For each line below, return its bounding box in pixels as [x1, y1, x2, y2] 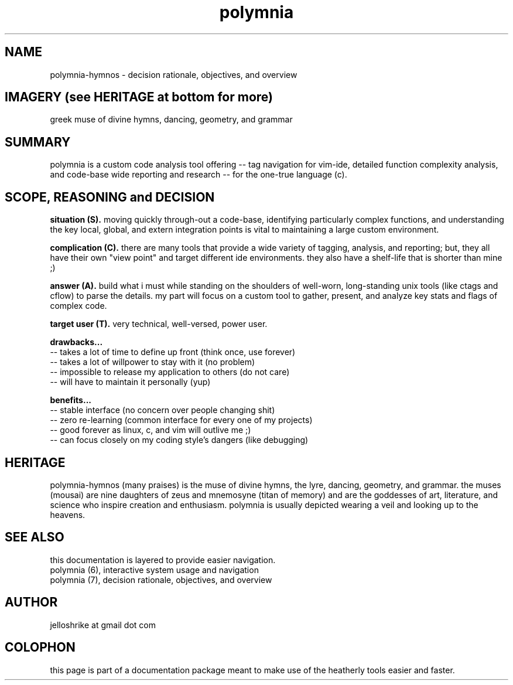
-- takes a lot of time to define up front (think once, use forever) [50, 347, 296, 357]
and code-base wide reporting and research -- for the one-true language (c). [50, 169, 347, 180]
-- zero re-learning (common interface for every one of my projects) [50, 415, 313, 425]
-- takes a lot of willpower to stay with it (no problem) [50, 357, 255, 367]
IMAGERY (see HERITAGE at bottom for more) [5, 90, 273, 105]
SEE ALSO [5, 530, 64, 545]
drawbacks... [50, 337, 103, 347]
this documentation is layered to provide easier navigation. [50, 554, 276, 565]
